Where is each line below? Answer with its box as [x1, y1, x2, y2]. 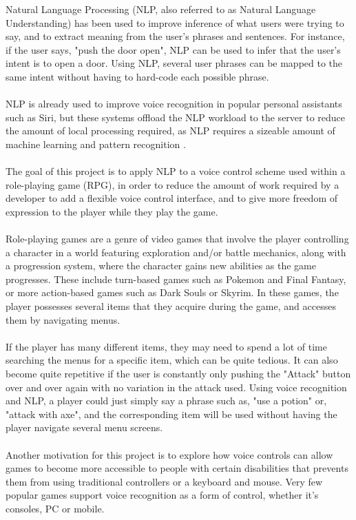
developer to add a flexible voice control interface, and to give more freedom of [6, 191, 338, 205]
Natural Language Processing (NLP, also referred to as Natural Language [6, 2, 316, 16]
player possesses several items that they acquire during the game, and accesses [6, 299, 336, 313]
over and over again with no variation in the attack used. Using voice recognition [6, 379, 347, 394]
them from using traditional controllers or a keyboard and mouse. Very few [6, 474, 323, 488]
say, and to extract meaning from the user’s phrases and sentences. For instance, [6, 29, 345, 43]
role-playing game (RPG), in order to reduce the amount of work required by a [6, 177, 339, 191]
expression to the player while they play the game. [6, 204, 218, 218]
